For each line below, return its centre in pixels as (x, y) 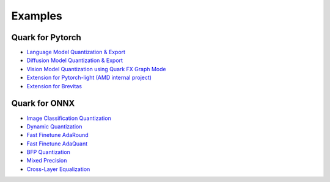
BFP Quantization (48, 152)
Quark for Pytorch (46, 37)
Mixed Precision (47, 161)
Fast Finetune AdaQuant (57, 144)
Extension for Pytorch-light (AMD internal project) (89, 78)
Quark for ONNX (43, 103)
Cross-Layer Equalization (58, 169)
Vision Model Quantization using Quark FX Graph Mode (96, 69)
